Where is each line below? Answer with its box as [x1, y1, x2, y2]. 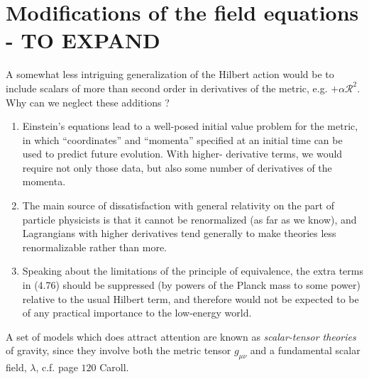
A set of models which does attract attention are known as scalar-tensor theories [6, 329, 356, 344]
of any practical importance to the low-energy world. [22, 305, 252, 320]
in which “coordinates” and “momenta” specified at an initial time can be [22, 132, 343, 147]
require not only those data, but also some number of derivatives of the [22, 160, 332, 175]
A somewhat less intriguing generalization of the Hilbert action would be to [6, 67, 334, 82]
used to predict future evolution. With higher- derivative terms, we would [22, 146, 343, 161]
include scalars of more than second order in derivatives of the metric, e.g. [6, 80, 328, 95]
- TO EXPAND [6, 26, 160, 55]
